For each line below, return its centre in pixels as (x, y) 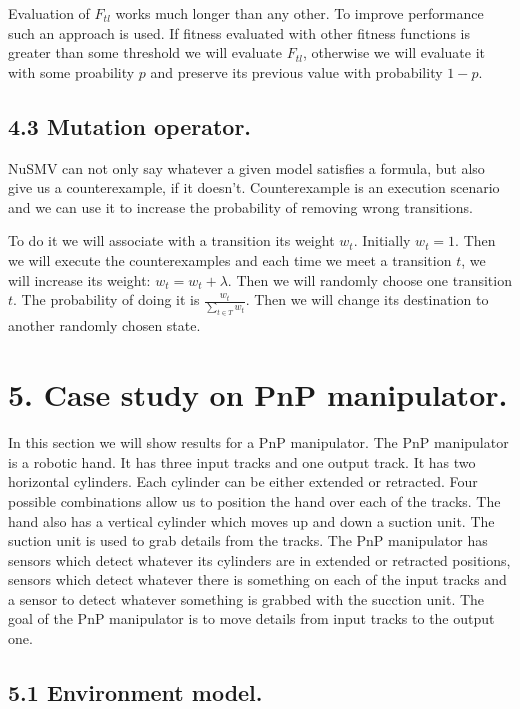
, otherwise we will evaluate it (394, 52)
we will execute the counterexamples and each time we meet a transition (230, 259)
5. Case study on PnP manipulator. (258, 394)
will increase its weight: (79, 279)
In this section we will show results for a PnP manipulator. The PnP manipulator (258, 442)
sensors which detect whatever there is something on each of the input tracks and (257, 579)
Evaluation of (49, 13)
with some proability (71, 71)
